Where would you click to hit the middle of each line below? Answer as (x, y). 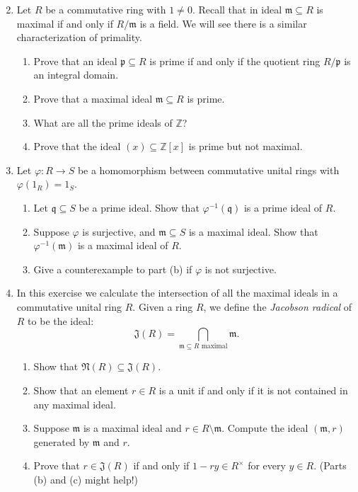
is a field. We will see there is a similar (223, 23)
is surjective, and (119, 231)
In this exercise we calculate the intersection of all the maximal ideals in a (177, 293)
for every (267, 465)
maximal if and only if (65, 23)
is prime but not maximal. (246, 146)
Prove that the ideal (77, 146)
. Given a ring (163, 306)
